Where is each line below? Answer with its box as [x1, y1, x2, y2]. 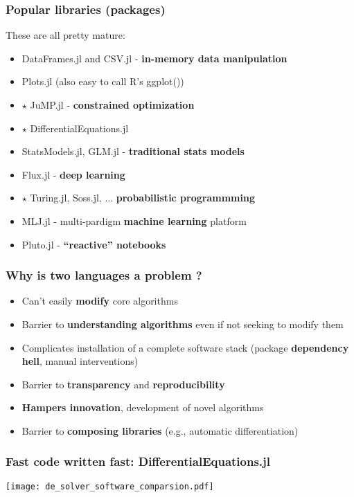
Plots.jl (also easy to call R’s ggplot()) [21, 74, 184, 89]
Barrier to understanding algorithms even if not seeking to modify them [21, 316, 344, 331]
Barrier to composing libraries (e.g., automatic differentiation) [21, 423, 299, 437]
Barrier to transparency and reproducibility [21, 377, 225, 391]
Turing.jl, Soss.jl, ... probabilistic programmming [30, 190, 255, 205]
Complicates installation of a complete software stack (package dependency [21, 340, 349, 354]
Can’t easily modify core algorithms [21, 293, 178, 308]
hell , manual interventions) [21, 354, 139, 368]
